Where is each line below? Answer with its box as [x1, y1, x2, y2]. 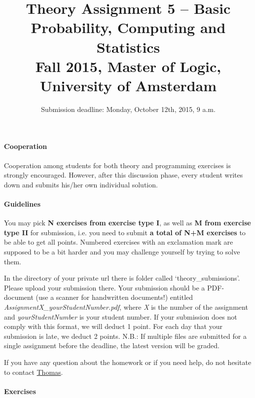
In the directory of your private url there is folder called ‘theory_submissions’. [4, 273, 240, 283]
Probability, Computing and [31, 17, 226, 37]
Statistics [96, 36, 160, 57]
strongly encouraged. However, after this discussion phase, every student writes [4, 170, 243, 180]
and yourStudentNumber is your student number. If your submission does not [4, 311, 237, 322]
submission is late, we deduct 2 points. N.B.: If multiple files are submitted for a [4, 330, 247, 341]
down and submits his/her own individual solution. [4, 179, 158, 189]
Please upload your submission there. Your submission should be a [4, 282, 205, 292]
